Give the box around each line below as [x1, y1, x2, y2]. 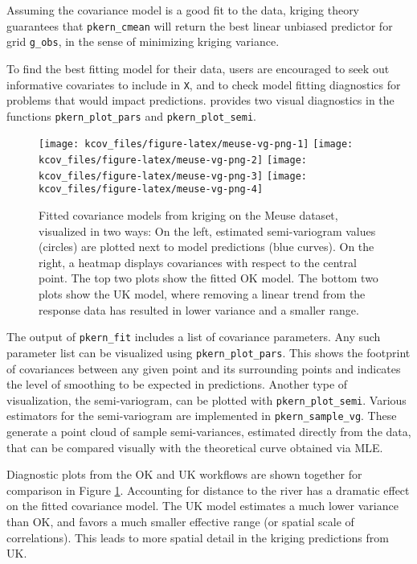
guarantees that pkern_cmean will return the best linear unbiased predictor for [6, 17, 393, 34]
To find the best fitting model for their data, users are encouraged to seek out [6, 60, 390, 76]
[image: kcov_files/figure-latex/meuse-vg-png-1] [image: [39, 138, 354, 150]
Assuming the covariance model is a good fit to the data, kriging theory [6, 2, 360, 18]
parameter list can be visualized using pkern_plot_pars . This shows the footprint [6, 344, 411, 360]
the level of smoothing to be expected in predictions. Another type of [6, 376, 348, 393]
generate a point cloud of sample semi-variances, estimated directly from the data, [6, 423, 411, 439]
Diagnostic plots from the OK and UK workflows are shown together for [6, 466, 362, 483]
